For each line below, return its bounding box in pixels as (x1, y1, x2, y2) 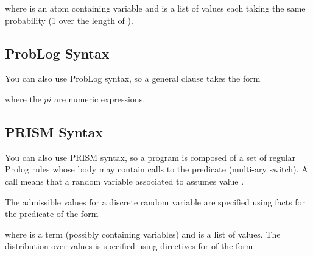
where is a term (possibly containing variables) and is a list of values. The (5, 227, 281, 240)
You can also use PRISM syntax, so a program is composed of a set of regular (5, 151, 296, 163)
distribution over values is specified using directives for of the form (5, 240, 253, 252)
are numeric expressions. (54, 92, 146, 105)
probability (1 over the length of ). (5, 13, 133, 26)
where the (5, 92, 41, 105)
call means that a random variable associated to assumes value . (5, 174, 244, 187)
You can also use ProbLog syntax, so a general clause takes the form (5, 72, 261, 85)
